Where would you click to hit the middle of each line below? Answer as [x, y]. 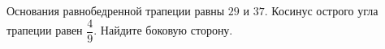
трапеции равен [45, 30]
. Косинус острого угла [321, 10]
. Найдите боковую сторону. [163, 30]
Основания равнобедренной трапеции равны [116, 10]
